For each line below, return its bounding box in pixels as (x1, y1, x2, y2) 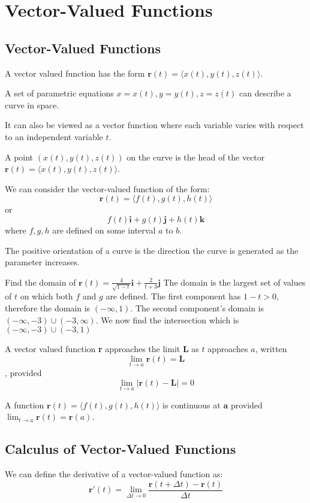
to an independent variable (5, 130, 103, 143)
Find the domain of (5, 275, 76, 288)
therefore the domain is (5, 302, 91, 314)
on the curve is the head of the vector (127, 150, 265, 163)
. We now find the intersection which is (95, 313, 239, 326)
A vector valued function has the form (5, 66, 145, 79)
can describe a (239, 87, 291, 99)
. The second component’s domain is (130, 302, 264, 314)
